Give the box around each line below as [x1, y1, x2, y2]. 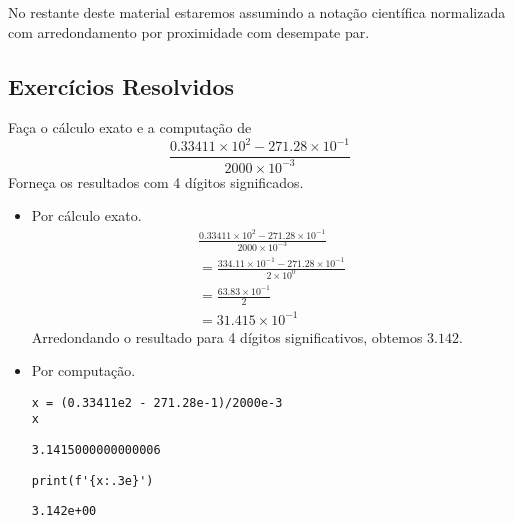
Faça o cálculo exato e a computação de [8, 117, 252, 138]
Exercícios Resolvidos [8, 70, 235, 101]
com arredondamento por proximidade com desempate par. [8, 21, 370, 42]
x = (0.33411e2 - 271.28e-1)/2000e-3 [31, 395, 283, 410]
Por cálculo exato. [31, 205, 142, 226]
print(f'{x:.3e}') [31, 473, 154, 488]
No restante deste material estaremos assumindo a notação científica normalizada [8, 2, 506, 22]
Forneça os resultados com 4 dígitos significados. [8, 171, 304, 192]
